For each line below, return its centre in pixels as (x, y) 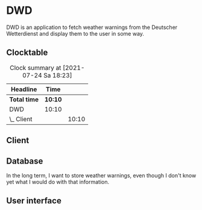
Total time (24, 99)
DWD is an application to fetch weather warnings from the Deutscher (92, 27)
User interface (34, 201)
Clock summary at (36, 68)
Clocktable (27, 53)
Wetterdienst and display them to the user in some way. (75, 33)
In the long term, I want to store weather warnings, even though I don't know (101, 175)
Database (25, 161)
